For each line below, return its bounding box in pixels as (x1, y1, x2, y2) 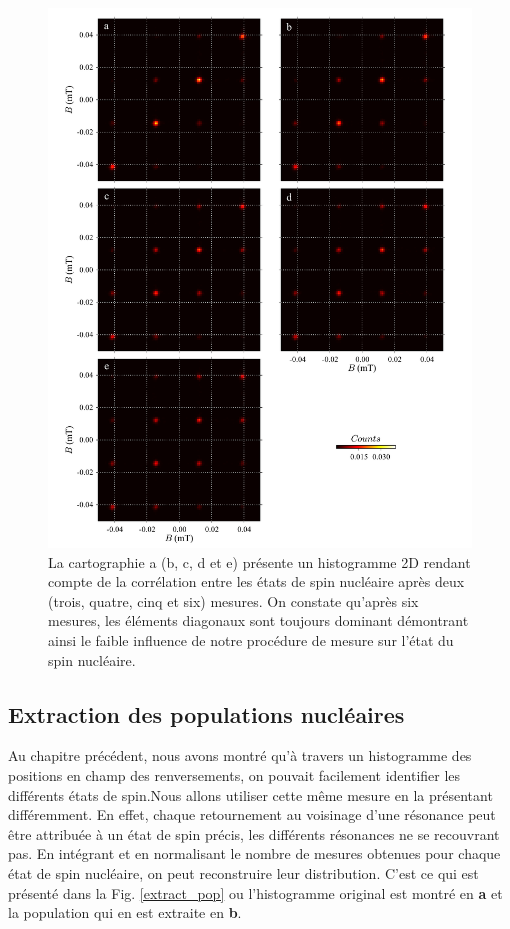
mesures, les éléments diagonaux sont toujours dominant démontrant (48, 610, 469, 631)
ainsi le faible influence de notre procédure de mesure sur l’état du (48, 629, 454, 650)
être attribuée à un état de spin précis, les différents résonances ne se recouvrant (8, 823, 500, 844)
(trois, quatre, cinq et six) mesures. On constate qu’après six (48, 590, 419, 611)
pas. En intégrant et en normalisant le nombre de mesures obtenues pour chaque (8, 843, 501, 864)
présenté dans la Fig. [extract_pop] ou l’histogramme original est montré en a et (8, 882, 503, 903)
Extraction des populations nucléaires (8, 698, 405, 729)
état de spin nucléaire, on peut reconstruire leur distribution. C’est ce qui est (8, 862, 479, 883)
